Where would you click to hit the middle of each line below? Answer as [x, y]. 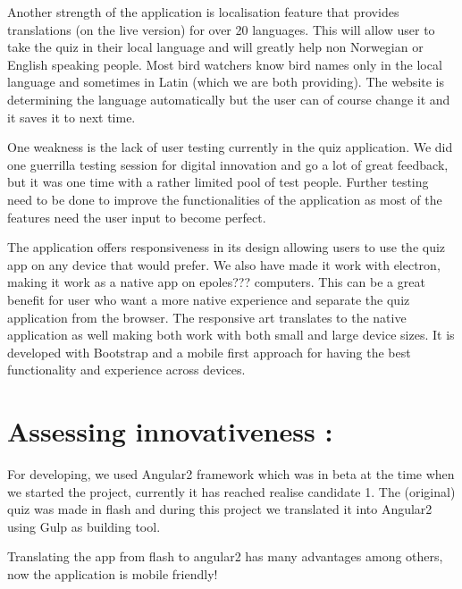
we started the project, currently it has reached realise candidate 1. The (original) [231, 491]
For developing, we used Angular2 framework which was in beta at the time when [231, 474]
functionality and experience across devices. [126, 370]
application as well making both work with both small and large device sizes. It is [231, 335]
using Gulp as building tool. [84, 526]
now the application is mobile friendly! [113, 573]
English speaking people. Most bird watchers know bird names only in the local [225, 64]
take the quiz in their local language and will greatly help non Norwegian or [215, 47]
